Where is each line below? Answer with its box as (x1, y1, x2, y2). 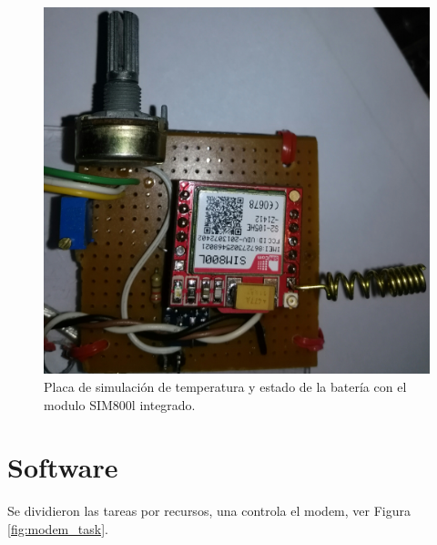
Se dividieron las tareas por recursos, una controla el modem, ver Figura (7, 501, 411, 520)
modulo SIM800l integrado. (44, 395, 196, 414)
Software (7, 448, 118, 486)
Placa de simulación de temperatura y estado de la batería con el (44, 377, 407, 396)
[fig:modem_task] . (7, 519, 108, 538)
